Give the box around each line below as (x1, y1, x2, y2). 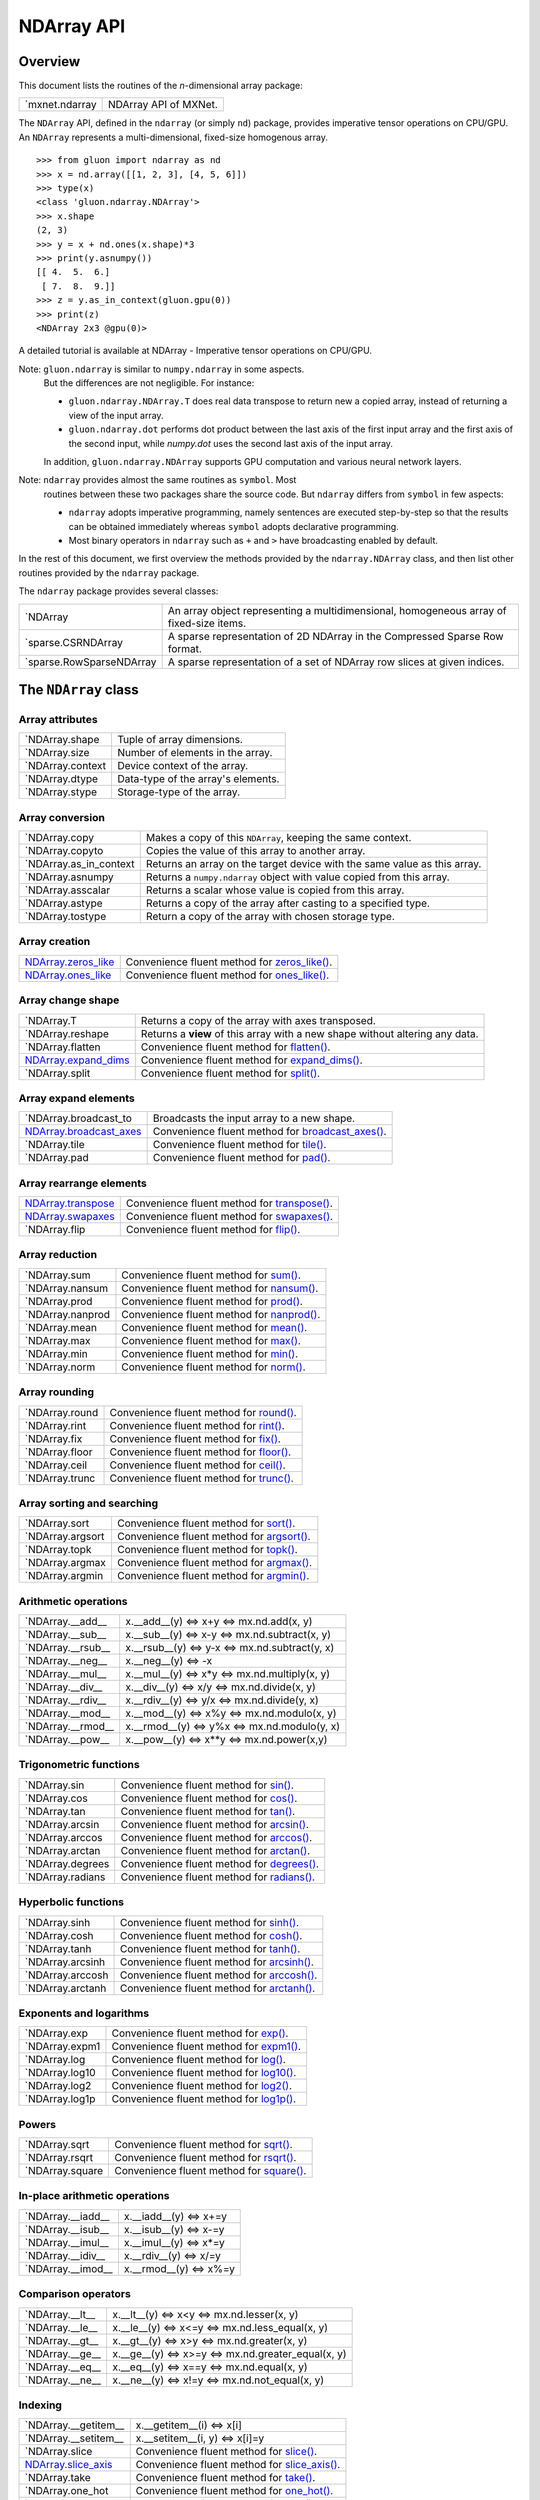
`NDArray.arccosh (24, 1968, 109, 1982)
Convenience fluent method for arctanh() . (119, 1981, 316, 1995)
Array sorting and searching (18, 1496, 159, 1510)
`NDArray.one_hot (24, 2484, 109, 2498)
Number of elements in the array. (116, 746, 273, 760)
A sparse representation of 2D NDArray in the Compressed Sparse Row (167, 629, 504, 643)
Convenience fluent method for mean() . (121, 1320, 308, 1334)
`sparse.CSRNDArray (24, 635, 124, 649)
